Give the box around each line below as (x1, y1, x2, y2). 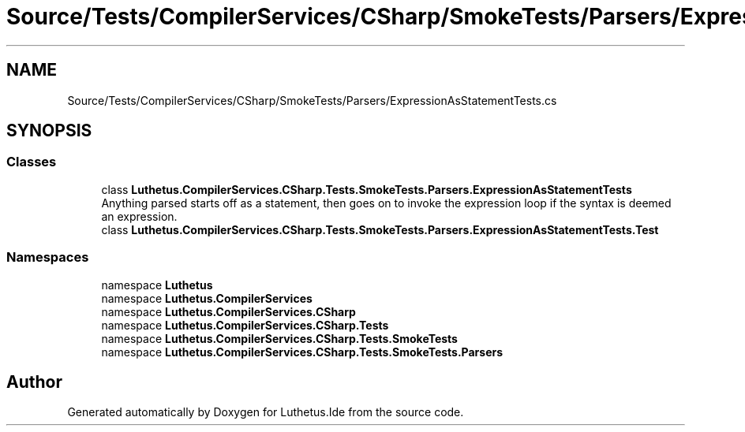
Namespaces (6, 249, 89, 266)
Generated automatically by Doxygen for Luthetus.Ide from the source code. (67, 405, 464, 419)
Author (6, 371, 62, 392)
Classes (6, 154, 57, 170)
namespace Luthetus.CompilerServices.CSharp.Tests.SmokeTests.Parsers (101, 344, 504, 359)
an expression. (101, 209, 178, 223)
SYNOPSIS (6, 121, 92, 141)
